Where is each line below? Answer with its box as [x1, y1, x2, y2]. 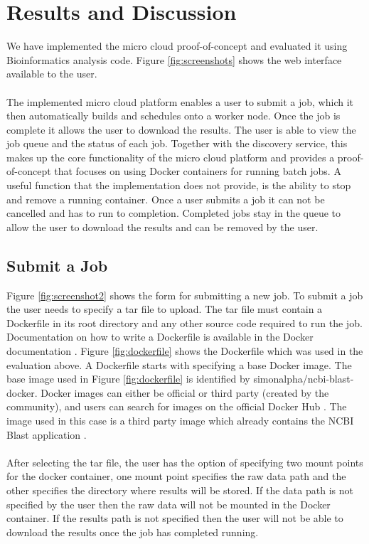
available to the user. [6, 66, 97, 81]
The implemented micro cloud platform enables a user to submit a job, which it [6, 94, 353, 109]
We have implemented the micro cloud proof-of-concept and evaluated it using [6, 38, 348, 53]
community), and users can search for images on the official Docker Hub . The [6, 399, 347, 414]
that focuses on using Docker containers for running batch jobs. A [54, 164, 341, 178]
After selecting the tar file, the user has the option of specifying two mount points [6, 454, 363, 469]
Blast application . [6, 427, 87, 442]
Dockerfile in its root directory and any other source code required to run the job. [6, 315, 363, 330]
